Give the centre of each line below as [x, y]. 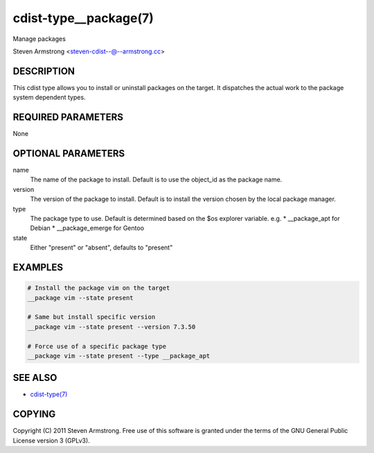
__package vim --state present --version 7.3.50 [112, 327]
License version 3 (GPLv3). [51, 441]
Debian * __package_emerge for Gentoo [87, 228]
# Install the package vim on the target [99, 288]
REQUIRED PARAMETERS [68, 117]
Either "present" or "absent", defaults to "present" [101, 248]
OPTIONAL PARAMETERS [69, 153]
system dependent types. [49, 98]
